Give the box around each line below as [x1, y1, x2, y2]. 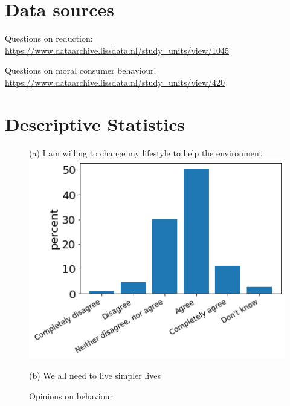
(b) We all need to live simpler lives [29, 369, 161, 382]
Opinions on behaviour [29, 390, 113, 402]
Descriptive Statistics [5, 111, 185, 136]
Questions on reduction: [5, 32, 93, 45]
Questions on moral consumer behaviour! [5, 64, 156, 77]
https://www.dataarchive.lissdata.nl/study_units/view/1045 [5, 43, 230, 56]
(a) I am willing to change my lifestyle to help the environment [29, 146, 262, 159]
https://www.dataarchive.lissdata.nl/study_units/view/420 [5, 76, 225, 88]
